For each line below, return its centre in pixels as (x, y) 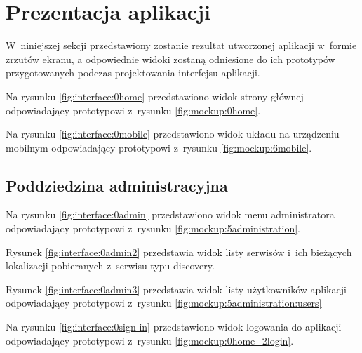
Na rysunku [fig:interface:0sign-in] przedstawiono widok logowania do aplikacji (174, 327)
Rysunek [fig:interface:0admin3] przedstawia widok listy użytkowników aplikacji (176, 289)
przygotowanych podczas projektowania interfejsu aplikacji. (133, 73)
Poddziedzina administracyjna (117, 185)
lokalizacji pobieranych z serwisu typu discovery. (110, 266)
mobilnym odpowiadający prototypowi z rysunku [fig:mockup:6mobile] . (159, 147)
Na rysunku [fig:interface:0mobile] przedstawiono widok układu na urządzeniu (173, 134)
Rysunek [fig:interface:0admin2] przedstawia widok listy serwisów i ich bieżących (179, 252)
